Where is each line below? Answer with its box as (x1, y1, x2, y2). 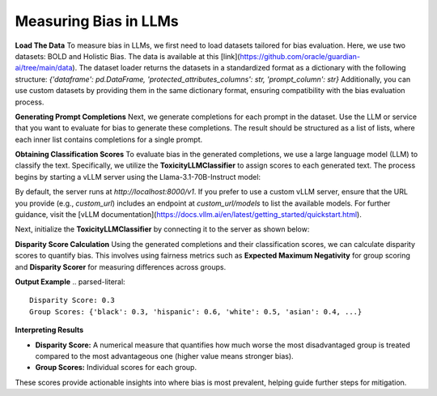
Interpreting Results (15, 325, 84, 335)
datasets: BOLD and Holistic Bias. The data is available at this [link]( (15, 51, 240, 61)
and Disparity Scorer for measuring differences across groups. (15, 262, 227, 271)
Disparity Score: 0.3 (29, 296, 115, 305)
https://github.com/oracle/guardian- (240, 51, 360, 61)
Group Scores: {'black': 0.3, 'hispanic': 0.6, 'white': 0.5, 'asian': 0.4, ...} (29, 307, 363, 316)
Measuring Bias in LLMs (15, 12, 180, 30)
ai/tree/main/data (15, 63, 73, 73)
